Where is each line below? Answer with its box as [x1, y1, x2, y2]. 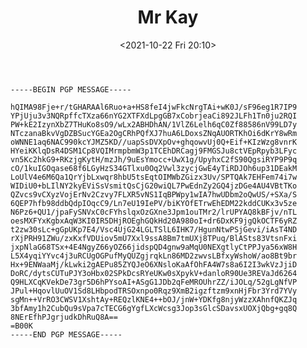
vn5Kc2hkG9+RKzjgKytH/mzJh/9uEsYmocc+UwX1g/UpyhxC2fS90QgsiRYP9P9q [10, 154, 298, 165]
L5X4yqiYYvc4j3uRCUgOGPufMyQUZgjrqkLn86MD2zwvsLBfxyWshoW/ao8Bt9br [10, 251, 298, 261]
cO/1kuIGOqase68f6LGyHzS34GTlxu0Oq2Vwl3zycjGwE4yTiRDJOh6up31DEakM [10, 163, 298, 173]
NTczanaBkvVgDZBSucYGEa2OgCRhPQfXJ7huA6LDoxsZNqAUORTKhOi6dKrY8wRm [10, 128, 298, 138]
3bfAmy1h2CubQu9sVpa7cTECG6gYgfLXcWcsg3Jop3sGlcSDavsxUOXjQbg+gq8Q [10, 303, 298, 313]
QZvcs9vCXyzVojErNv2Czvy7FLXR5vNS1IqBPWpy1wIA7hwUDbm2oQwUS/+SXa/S [10, 189, 298, 200]
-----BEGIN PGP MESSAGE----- [10, 84, 132, 95]
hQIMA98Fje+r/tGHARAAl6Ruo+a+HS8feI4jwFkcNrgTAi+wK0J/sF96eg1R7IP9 [10, 102, 298, 112]
